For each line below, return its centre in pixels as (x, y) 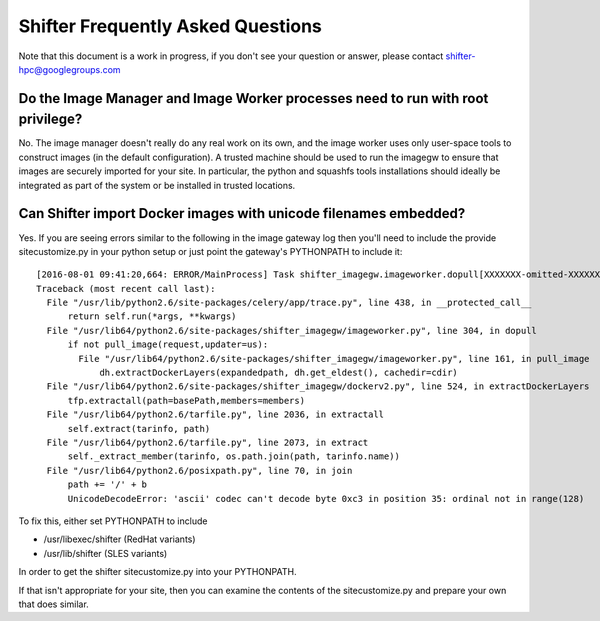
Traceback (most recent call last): (126, 288)
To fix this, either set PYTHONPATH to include (113, 521)
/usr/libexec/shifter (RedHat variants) (119, 539)
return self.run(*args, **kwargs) (152, 316)
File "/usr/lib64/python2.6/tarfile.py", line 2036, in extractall (215, 414)
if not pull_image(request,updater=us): (168, 344)
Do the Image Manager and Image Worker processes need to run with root (253, 98)
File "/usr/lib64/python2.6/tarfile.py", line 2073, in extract (207, 442)
